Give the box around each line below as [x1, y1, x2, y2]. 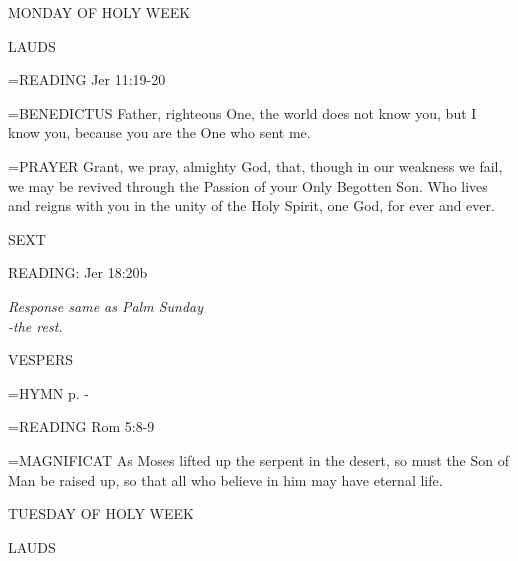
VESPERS [8, 349, 73, 370]
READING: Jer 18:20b [8, 262, 148, 283]
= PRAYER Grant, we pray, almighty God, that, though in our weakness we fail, [8, 155, 503, 176]
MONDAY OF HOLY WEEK [8, 2, 191, 22]
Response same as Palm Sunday [8, 295, 204, 316]
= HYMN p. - [8, 382, 89, 403]
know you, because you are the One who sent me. [8, 122, 311, 143]
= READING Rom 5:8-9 [8, 416, 155, 437]
